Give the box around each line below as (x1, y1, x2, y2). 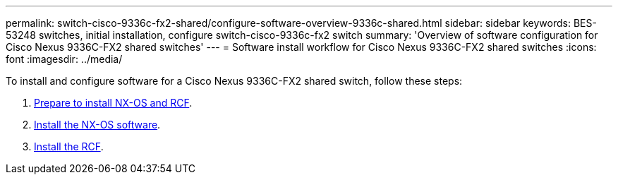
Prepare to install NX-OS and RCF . (34, 97, 193, 109)
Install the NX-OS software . (34, 119, 161, 131)
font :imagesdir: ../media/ (6, 53, 123, 65)
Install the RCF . (34, 140, 104, 152)
